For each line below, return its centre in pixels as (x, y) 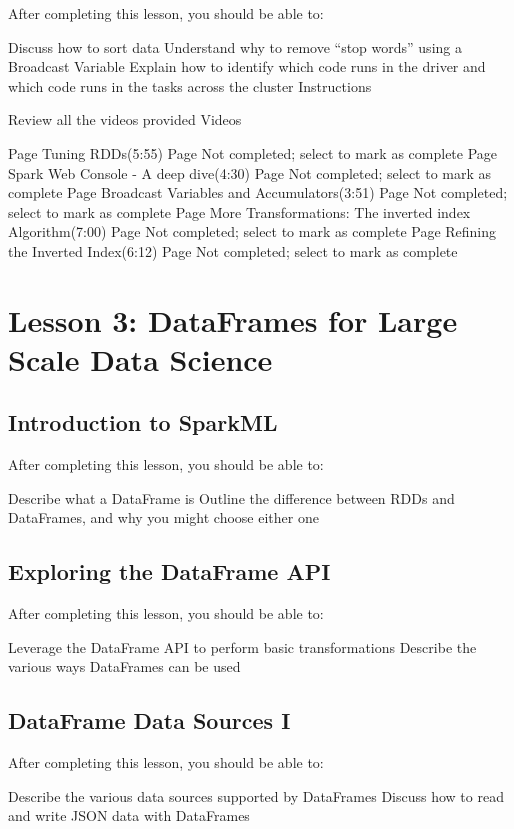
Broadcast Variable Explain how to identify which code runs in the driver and (247, 66)
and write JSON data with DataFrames (129, 815)
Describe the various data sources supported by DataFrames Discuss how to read (256, 795)
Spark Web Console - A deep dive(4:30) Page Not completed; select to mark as (250, 172)
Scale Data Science (140, 358)
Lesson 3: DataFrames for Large (233, 319)
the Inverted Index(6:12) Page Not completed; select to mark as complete (233, 250)
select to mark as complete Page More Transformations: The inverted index (239, 211)
